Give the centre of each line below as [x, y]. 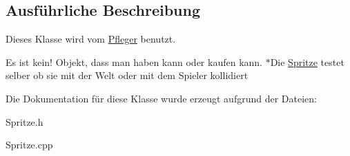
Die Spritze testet [307, 62]
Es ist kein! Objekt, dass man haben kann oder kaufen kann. [134, 62]
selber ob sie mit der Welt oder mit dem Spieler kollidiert [127, 75]
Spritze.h [25, 121]
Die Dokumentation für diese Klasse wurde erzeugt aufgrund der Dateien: [161, 98]
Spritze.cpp [29, 145]
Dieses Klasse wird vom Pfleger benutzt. [91, 39]
